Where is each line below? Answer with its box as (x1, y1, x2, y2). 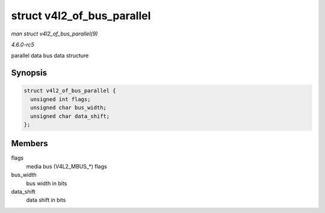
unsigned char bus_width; (30, 104, 107, 111)
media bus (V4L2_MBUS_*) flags (26, 162, 108, 170)
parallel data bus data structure (11, 52, 89, 60)
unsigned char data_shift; (30, 113, 110, 120)
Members (11, 138, 48, 149)
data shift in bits (26, 196, 66, 204)
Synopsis (11, 68, 48, 78)
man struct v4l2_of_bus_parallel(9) (11, 30, 98, 37)
